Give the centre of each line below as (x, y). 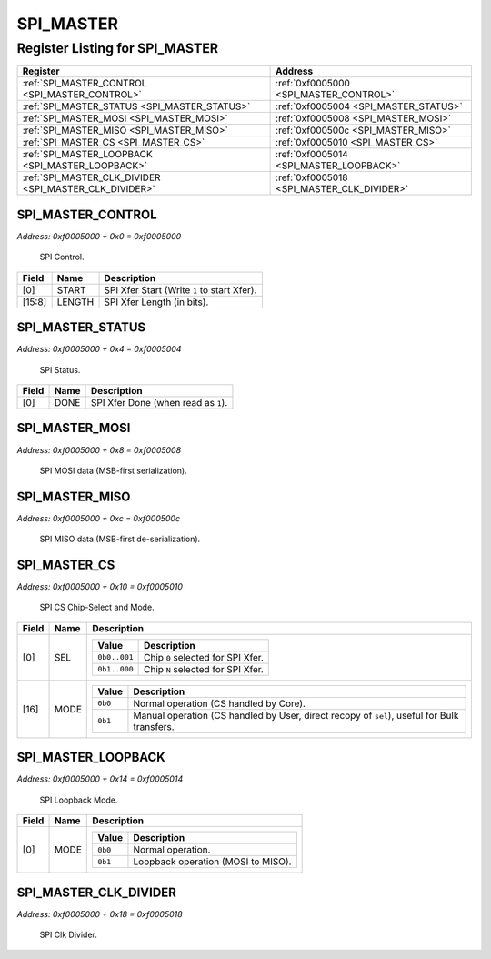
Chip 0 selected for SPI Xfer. (204, 657)
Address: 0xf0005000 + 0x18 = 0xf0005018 (100, 914)
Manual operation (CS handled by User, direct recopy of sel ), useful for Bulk (296, 715)
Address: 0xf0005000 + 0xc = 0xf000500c (99, 518)
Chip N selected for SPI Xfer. (204, 669)
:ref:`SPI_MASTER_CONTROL (85, 84)
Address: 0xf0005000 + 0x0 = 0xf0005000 (99, 236)
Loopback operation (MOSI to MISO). (212, 862)
